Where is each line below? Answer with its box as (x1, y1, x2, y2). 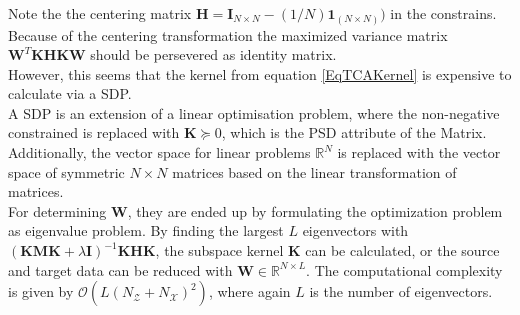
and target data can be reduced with (8, 259, 233, 280)
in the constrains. (390, 3, 497, 23)
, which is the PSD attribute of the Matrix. (221, 122, 487, 143)
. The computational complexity (306, 259, 503, 280)
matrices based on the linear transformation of (172, 161, 457, 182)
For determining (8, 200, 107, 221)
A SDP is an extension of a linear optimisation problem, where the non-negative (8, 102, 500, 123)
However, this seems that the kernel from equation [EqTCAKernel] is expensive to (8, 63, 512, 84)
